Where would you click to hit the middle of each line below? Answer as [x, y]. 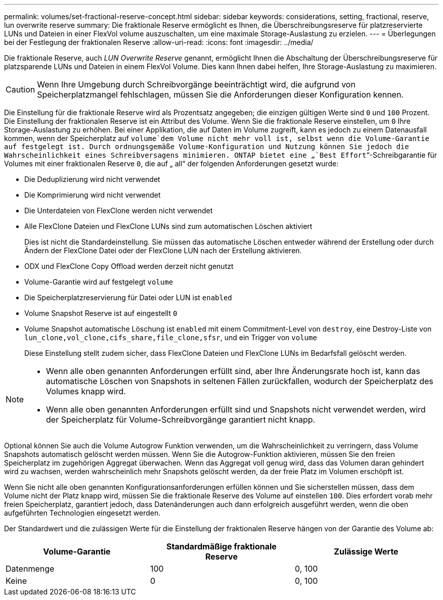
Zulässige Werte [366, 551]
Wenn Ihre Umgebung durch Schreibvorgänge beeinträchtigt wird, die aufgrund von [196, 84]
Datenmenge [30, 569]
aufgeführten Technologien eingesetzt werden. [82, 513]
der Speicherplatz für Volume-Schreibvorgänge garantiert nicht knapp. [181, 420]
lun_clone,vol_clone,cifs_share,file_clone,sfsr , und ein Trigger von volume [171, 337]
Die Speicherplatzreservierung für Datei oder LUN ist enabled [128, 297]
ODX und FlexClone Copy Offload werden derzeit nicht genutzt [129, 266]
